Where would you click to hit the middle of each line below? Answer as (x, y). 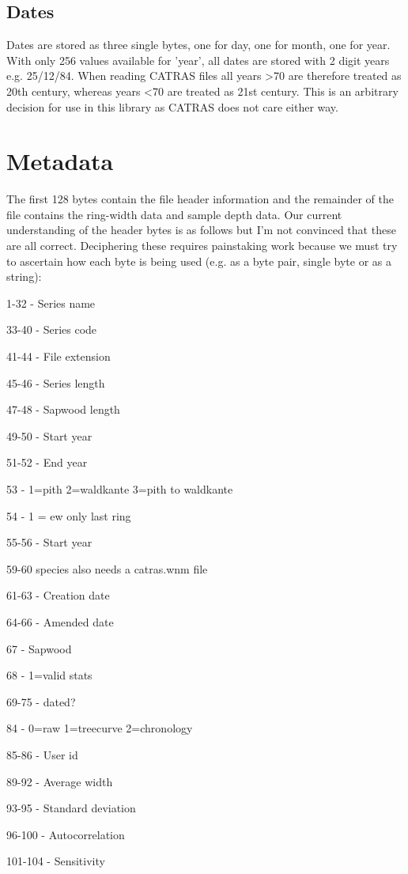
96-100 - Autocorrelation (66, 834)
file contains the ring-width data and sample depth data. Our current (174, 214)
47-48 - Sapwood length (63, 409)
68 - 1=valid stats (49, 675)
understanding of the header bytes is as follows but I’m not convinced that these (201, 230)
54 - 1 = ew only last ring (69, 515)
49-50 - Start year (49, 435)
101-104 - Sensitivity (56, 861)
